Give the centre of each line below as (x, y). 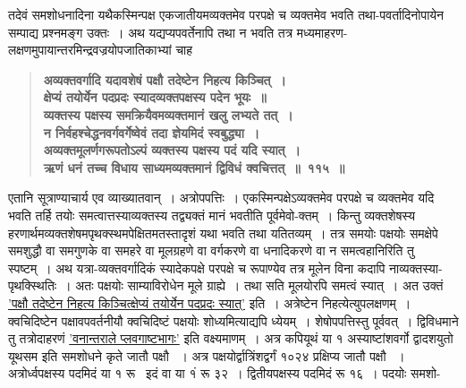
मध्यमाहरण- (322, 32)
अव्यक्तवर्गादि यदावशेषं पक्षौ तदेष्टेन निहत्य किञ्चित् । (165, 79)
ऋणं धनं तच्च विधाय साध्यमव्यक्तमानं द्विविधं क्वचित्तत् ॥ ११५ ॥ (194, 167)
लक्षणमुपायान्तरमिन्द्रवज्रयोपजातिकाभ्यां (90, 50)
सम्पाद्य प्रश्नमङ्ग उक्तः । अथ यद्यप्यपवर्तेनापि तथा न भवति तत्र (151, 32)
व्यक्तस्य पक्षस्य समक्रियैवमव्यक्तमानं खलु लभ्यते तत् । (168, 114)
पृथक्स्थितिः (33, 285)
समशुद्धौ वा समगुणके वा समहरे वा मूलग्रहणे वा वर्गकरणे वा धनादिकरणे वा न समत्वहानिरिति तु (211, 250)
